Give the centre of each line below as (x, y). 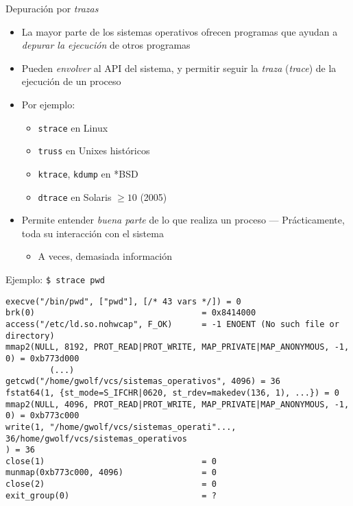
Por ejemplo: (48, 104)
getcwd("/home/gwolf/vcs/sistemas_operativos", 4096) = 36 (143, 382)
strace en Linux (73, 127)
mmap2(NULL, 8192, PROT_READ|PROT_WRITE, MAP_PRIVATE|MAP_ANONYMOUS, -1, (178, 347)
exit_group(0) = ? (111, 495)
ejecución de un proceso (71, 81)
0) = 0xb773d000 (42, 358)
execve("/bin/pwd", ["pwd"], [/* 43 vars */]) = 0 (123, 301)
